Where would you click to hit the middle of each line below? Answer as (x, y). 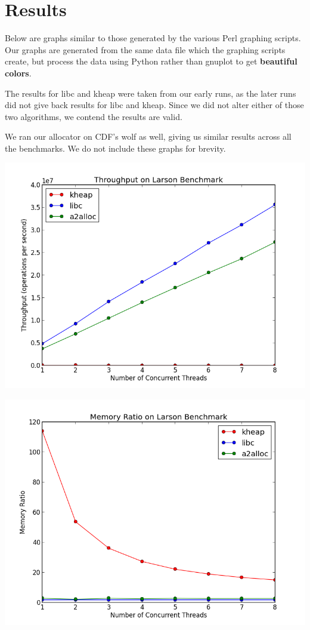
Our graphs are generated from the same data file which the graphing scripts (145, 49)
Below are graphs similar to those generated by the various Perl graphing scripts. (153, 38)
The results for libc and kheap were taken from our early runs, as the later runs (151, 93)
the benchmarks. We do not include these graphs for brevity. (115, 148)
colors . (18, 73)
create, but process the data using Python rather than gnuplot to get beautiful (151, 61)
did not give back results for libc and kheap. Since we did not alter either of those (154, 105)
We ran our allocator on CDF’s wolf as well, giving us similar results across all (148, 136)
